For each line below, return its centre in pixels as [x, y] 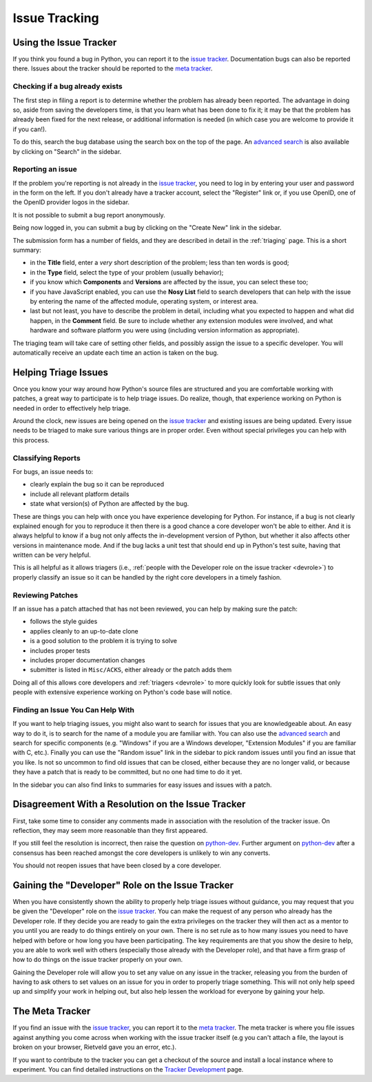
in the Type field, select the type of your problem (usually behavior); [127, 272]
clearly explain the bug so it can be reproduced [97, 484]
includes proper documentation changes [87, 660]
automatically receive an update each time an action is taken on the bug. [116, 353]
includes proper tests [60, 650]
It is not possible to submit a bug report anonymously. [89, 215]
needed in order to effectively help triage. [72, 408]
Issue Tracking [56, 18]
